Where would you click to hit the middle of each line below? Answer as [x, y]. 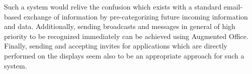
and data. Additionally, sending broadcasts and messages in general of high [120, 26]
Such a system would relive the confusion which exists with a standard [113, 6]
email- [233, 6]
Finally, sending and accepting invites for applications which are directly [116, 46]
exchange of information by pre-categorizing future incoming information [136, 16]
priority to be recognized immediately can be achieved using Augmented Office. [126, 36]
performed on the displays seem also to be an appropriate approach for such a [124, 55]
